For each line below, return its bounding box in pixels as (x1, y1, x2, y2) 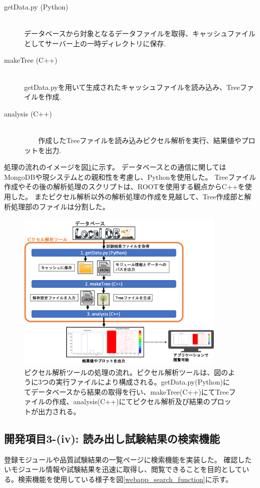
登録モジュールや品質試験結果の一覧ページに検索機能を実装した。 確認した (4, 454, 252, 464)
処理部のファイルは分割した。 (11, 201, 109, 211)
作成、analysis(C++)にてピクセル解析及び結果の (52, 396, 210, 407)
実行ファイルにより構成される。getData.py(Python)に (55, 377, 230, 387)
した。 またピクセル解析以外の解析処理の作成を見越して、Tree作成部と (11, 191, 244, 201)
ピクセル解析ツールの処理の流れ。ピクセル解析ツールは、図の (24, 367, 228, 377)
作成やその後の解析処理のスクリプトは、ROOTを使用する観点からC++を (4, 181, 245, 192)
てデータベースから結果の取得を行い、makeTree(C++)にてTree (24, 386, 229, 397)
